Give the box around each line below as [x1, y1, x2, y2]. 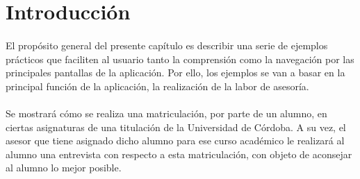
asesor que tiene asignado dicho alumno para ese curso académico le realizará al [6, 133, 345, 148]
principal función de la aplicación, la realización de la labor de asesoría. [6, 78, 309, 93]
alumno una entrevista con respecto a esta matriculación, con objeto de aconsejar [6, 146, 352, 161]
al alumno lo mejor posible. [6, 160, 122, 175]
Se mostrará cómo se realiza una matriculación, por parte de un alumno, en [6, 105, 327, 120]
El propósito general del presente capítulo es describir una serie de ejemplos [6, 37, 328, 52]
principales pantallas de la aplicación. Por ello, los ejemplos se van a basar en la [6, 65, 345, 80]
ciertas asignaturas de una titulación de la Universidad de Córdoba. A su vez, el [6, 119, 346, 134]
